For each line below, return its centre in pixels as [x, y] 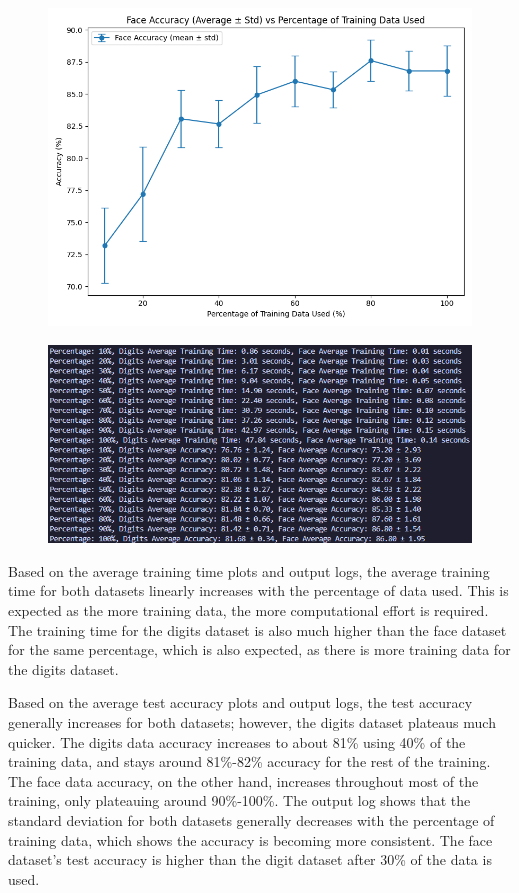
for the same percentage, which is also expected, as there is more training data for [259, 649]
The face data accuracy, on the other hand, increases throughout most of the [243, 780]
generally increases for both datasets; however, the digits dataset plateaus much [252, 721]
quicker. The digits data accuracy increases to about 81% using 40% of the [237, 741]
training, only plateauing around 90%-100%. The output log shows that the [239, 800]
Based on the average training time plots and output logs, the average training [249, 570]
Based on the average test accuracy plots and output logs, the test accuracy [240, 702]
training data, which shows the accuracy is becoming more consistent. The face [250, 839]
